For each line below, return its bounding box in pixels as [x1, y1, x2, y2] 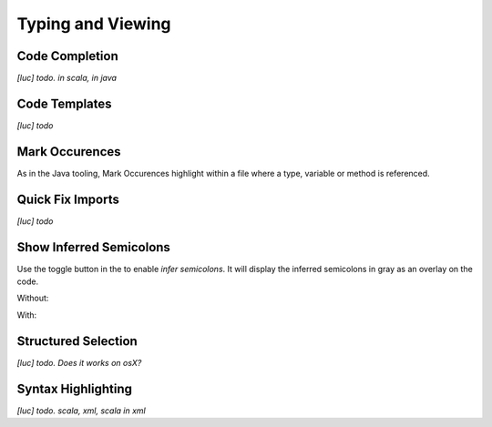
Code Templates [16, 96, 113, 111]
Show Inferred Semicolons [16, 239, 170, 255]
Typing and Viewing [16, 14, 172, 34]
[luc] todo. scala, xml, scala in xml [16, 405, 146, 416]
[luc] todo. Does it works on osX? [16, 357, 142, 368]
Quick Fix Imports [16, 191, 120, 207]
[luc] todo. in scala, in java [16, 73, 118, 84]
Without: [16, 292, 49, 304]
